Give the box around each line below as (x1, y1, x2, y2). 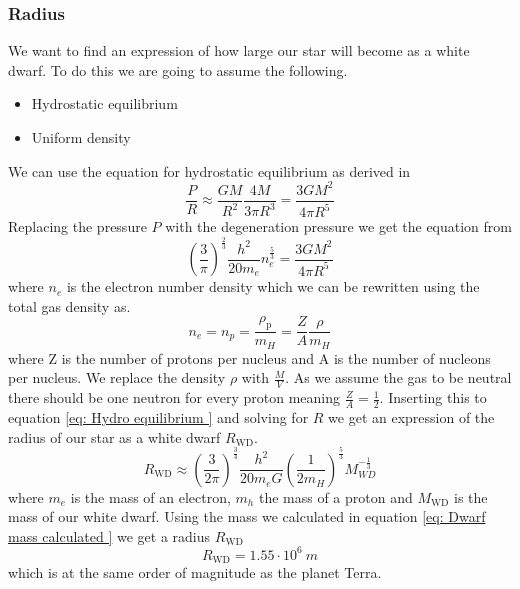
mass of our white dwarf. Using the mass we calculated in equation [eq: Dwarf (8, 506, 486, 527)
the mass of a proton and (258, 486, 413, 507)
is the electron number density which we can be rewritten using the (66, 276, 480, 297)
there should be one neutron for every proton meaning (8, 387, 341, 408)
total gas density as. (8, 295, 131, 316)
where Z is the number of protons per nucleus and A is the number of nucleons (8, 347, 491, 368)
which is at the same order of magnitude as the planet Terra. (8, 562, 382, 583)
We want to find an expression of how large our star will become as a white (8, 40, 470, 61)
